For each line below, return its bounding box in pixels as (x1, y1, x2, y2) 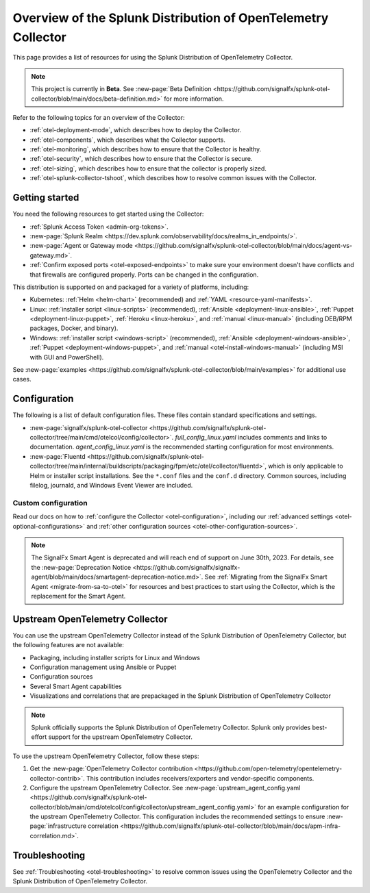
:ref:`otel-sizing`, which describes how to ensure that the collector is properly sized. (29, 164, 267, 173)
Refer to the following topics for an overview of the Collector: (12, 113, 185, 121)
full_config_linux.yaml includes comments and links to (175, 433, 328, 442)
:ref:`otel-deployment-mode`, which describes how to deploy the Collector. (29, 126, 242, 134)
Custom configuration (12, 498, 88, 507)
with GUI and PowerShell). (29, 353, 104, 361)
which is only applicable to (268, 462, 343, 470)
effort (31, 733, 47, 741)
